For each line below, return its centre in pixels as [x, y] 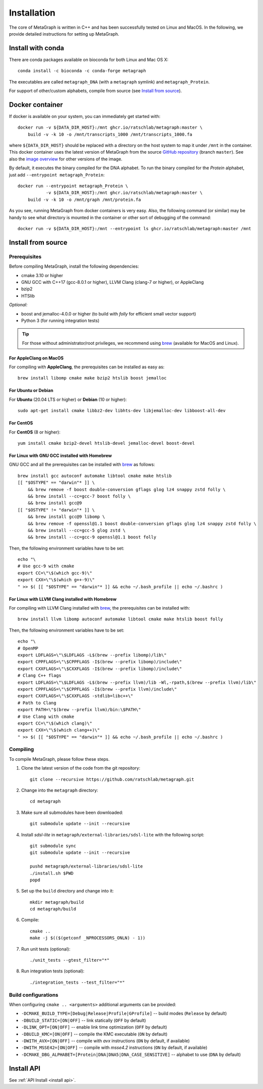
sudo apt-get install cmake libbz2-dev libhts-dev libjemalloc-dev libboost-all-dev [122, 411]
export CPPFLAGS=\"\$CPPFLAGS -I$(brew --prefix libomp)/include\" [100, 662]
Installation [32, 13]
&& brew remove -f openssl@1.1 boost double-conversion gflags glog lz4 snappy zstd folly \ [142, 524]
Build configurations [34, 995]
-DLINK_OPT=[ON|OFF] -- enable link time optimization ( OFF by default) [94, 1027]
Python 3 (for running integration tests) [60, 320]
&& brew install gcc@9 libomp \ [66, 517]
